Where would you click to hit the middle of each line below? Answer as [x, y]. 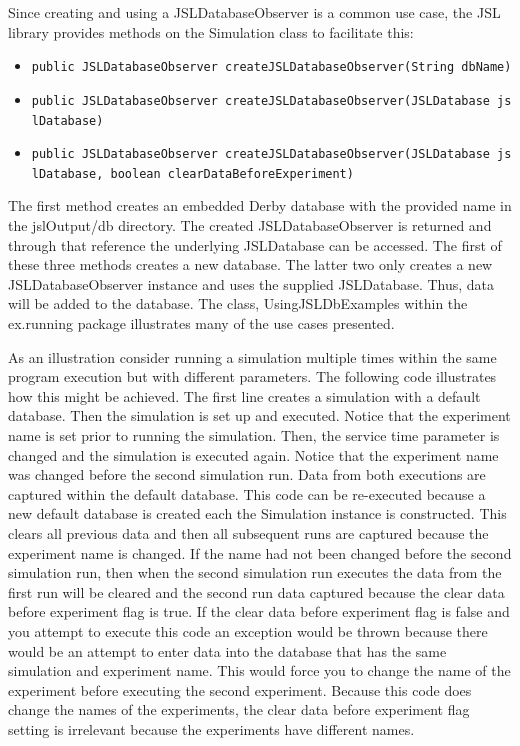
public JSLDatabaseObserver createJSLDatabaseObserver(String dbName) [271, 67]
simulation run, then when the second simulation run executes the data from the [255, 572]
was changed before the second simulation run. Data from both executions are [247, 474]
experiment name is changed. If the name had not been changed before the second [260, 552]
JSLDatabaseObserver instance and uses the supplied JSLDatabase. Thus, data [251, 283]
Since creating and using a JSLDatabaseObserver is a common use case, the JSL [254, 12]
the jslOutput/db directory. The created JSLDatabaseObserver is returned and [250, 225]
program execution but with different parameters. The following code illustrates [252, 376]
